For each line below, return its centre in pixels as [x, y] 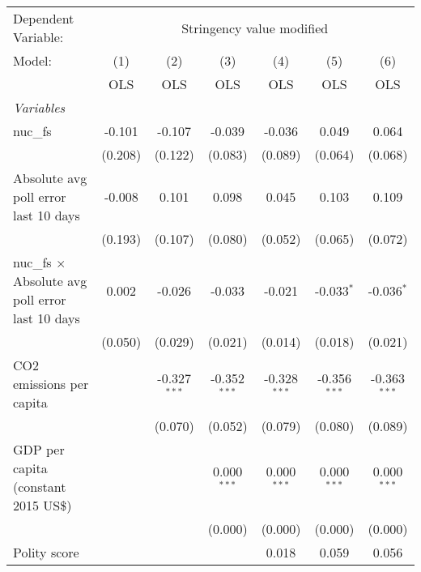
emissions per [51, 384]
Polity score [46, 552]
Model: [33, 60]
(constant [40, 487]
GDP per [39, 449]
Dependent [44, 18]
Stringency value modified [255, 28]
